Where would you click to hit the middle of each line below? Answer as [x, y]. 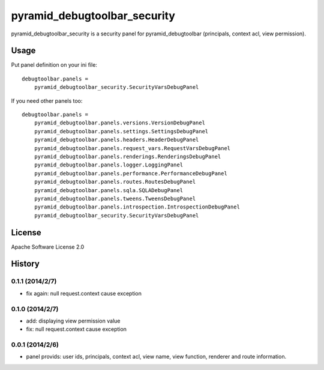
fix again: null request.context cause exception [84, 293]
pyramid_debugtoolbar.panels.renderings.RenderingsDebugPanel [127, 156]
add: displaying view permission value [73, 321]
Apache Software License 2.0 [48, 247]
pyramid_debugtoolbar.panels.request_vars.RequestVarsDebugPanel [132, 148]
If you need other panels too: [47, 101]
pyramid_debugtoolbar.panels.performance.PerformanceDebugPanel [130, 173]
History [25, 264]
